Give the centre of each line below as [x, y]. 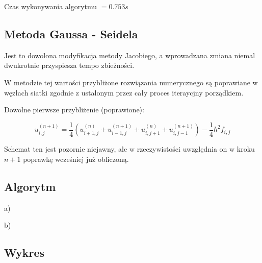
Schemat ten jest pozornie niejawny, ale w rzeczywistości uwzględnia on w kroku [129, 149]
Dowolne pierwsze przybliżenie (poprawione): [74, 110]
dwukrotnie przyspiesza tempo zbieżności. [69, 65]
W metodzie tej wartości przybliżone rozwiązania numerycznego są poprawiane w [131, 82]
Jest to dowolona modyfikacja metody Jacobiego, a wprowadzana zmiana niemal [130, 55]
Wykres [24, 253]
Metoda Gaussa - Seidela [71, 33]
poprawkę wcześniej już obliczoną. [76, 159]
